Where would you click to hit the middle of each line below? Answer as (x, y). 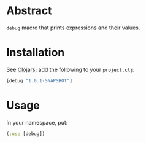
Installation (36, 52)
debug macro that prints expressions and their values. (73, 28)
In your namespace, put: (37, 122)
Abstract (29, 11)
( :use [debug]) (26, 133)
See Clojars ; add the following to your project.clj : (71, 69)
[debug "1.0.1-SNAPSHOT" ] (39, 80)
